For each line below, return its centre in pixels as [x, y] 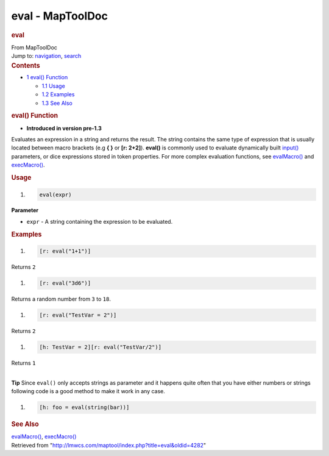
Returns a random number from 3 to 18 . [61, 299]
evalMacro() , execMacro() [44, 436]
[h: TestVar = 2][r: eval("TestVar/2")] [100, 347]
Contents [26, 65]
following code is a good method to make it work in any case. [88, 391]
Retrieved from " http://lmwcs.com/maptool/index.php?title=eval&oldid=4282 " [109, 445]
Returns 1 [23, 363]
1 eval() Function [47, 77]
